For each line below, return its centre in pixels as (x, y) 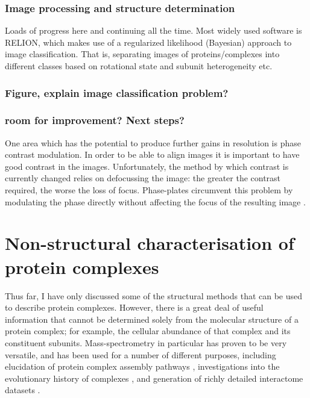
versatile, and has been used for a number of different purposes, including (141, 354)
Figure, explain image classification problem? (117, 92)
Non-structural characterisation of (150, 243)
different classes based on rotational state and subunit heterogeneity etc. (139, 66)
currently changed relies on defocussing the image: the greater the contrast (143, 178)
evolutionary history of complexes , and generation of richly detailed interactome (154, 378)
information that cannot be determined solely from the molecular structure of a (152, 319)
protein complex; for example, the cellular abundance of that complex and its (148, 331)
